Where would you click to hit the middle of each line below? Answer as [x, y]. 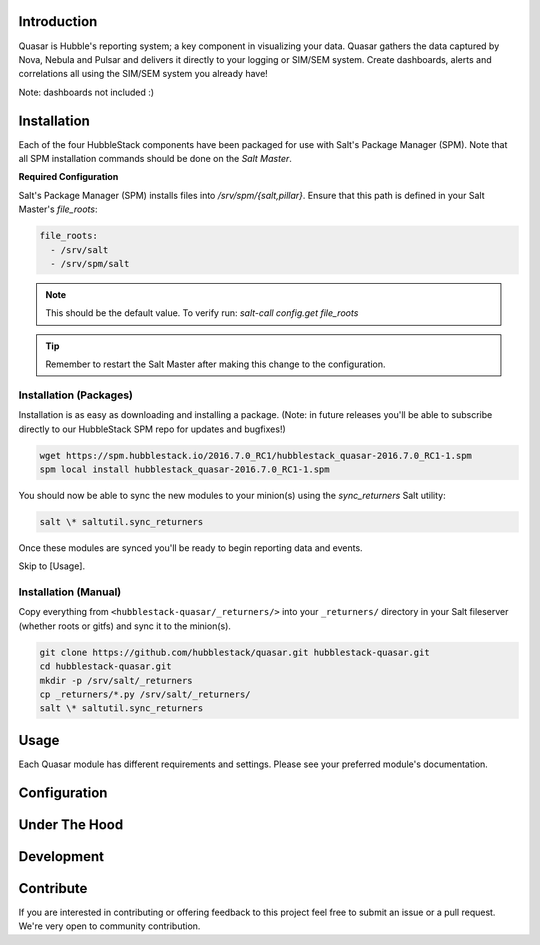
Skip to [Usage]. [52, 566]
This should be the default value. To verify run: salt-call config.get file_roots [202, 313]
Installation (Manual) [70, 592]
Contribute [53, 888]
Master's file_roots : [58, 209]
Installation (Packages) [76, 395]
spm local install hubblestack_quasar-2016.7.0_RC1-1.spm [184, 469]
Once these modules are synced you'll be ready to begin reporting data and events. [191, 547]
